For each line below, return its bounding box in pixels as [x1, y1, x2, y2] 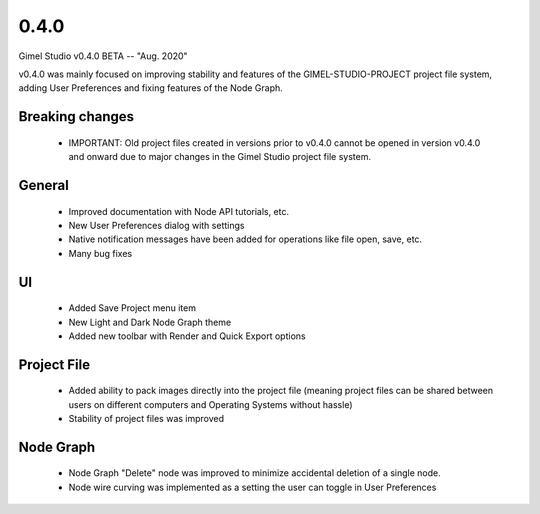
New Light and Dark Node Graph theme [68, 316, 232, 328]
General [18, 176, 70, 194]
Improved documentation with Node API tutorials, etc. [68, 205, 290, 217]
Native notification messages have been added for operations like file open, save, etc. [68, 233, 423, 245]
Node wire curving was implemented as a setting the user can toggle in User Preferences [68, 481, 437, 493]
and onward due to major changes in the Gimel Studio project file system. [68, 151, 372, 163]
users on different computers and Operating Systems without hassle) [68, 398, 353, 410]
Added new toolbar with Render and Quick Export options [68, 330, 306, 342]
